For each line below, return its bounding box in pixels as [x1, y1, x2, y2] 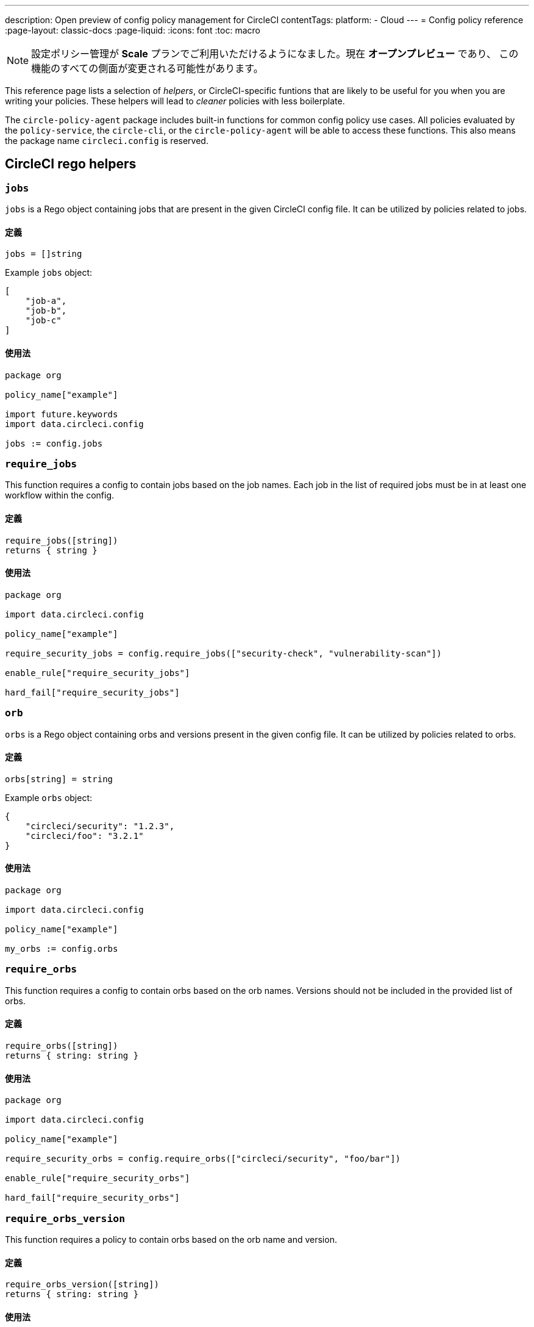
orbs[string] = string [5, 774, 113, 784]
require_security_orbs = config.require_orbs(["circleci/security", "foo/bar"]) [5, 1154, 401, 1164]
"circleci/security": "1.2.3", [25, 821, 175, 831]
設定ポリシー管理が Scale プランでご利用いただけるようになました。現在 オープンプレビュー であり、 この [31, 48, 519, 60]
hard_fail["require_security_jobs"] [5, 687, 180, 697]
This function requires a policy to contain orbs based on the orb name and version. [5, 1234, 337, 1245]
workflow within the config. [5, 490, 114, 501]
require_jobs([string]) [5, 535, 118, 545]
